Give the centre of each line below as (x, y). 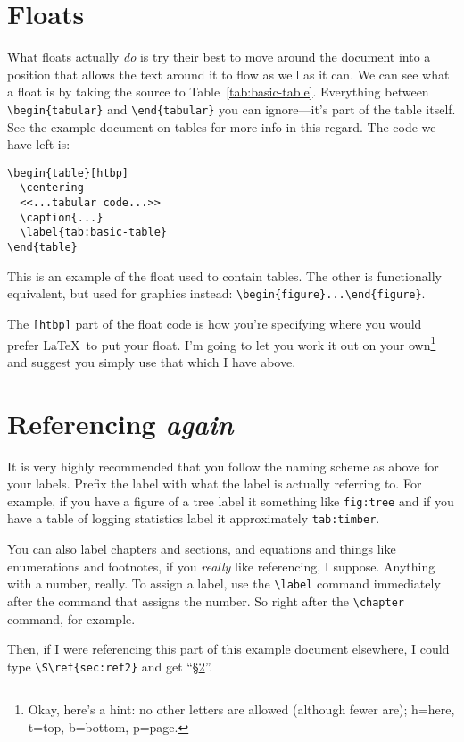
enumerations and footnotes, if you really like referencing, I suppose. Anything (221, 566)
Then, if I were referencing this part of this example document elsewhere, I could (228, 649)
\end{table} (42, 248)
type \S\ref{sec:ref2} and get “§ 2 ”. (110, 666)
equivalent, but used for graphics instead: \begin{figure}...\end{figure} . (216, 293)
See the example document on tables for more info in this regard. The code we (222, 126)
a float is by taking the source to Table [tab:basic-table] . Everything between (218, 92)
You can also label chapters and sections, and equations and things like (202, 549)
